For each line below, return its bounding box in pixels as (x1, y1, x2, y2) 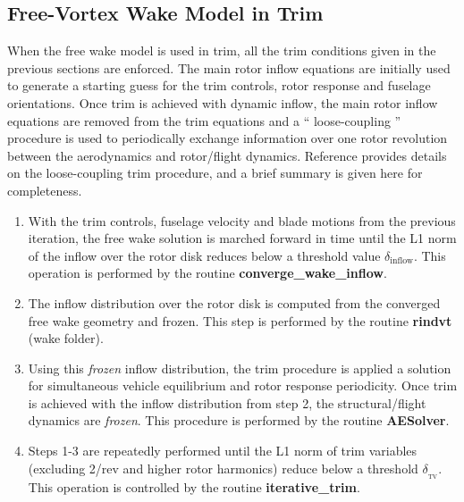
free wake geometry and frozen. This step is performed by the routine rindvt (28, 311, 452, 330)
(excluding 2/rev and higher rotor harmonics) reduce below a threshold (28, 458, 418, 477)
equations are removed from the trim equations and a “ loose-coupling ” (7, 111, 401, 130)
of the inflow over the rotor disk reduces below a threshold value (28, 246, 381, 264)
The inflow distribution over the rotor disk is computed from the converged (28, 293, 441, 312)
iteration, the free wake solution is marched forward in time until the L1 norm (28, 229, 457, 247)
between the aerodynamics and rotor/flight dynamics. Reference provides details (7, 146, 447, 164)
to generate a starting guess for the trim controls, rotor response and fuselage (7, 76, 431, 95)
